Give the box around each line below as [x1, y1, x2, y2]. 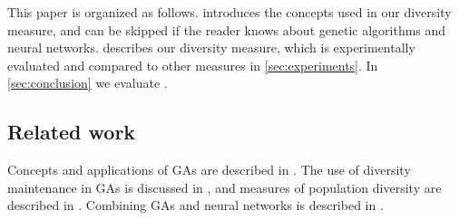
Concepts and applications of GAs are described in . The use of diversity [7, 160, 411, 179]
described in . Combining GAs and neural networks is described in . [7, 196, 384, 215]
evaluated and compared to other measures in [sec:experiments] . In [7, 55, 378, 74]
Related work [7, 118, 136, 146]
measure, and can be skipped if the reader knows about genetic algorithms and [7, 20, 446, 39]
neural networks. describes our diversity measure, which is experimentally [7, 38, 415, 57]
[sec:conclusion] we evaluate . [7, 73, 168, 92]
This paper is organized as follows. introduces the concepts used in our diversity [7, 3, 452, 21]
